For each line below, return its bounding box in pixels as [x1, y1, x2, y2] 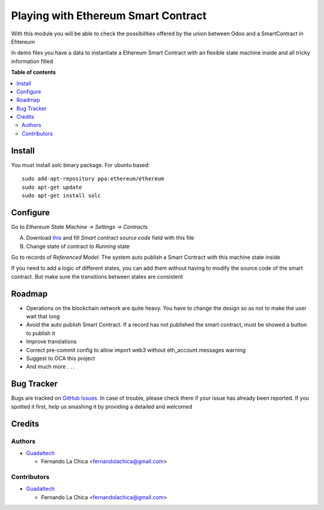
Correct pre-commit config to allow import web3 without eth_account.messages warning [26, 346, 246, 354]
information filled [11, 58, 53, 65]
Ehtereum [11, 38, 35, 45]
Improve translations [26, 338, 77, 345]
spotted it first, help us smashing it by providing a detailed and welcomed [11, 403, 193, 410]
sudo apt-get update [22, 183, 82, 191]
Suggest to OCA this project [26, 355, 95, 362]
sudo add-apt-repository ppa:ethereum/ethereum [22, 176, 164, 182]
